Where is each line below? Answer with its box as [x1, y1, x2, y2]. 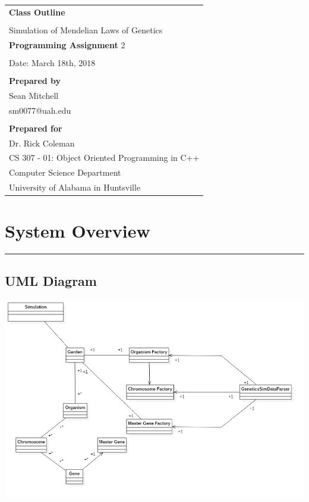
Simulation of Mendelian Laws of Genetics [9, 23, 163, 36]
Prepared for [9, 121, 62, 134]
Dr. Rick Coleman [9, 136, 75, 149]
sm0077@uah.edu [9, 104, 71, 116]
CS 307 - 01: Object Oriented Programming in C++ [9, 151, 200, 164]
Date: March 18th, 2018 [9, 56, 96, 68]
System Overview [5, 219, 150, 243]
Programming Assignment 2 [9, 38, 125, 51]
